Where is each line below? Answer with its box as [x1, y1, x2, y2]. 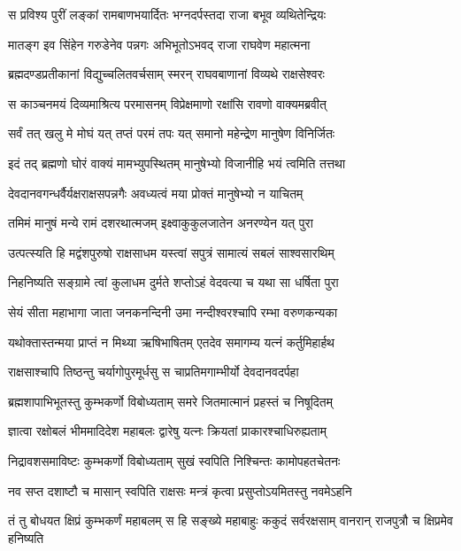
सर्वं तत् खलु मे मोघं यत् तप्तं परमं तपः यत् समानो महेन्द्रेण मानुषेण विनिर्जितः [8, 124, 335, 143]
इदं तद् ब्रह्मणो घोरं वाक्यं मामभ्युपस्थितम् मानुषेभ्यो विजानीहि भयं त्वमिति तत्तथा [8, 153, 346, 172]
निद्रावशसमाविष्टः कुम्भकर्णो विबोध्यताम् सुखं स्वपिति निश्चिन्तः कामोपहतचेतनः [8, 451, 341, 470]
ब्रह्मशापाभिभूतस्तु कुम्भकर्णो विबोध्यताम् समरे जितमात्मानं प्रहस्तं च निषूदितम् [8, 392, 333, 410]
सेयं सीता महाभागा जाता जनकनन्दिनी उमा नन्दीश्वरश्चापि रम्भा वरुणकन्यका [8, 302, 338, 321]
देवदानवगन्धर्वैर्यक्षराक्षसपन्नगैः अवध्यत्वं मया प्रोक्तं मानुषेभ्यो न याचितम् [8, 183, 303, 202]
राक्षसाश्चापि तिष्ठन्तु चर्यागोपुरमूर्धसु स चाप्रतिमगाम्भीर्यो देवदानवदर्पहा [8, 362, 299, 381]
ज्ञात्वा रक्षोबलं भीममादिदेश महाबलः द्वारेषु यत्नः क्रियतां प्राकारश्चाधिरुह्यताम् [8, 422, 327, 440]
